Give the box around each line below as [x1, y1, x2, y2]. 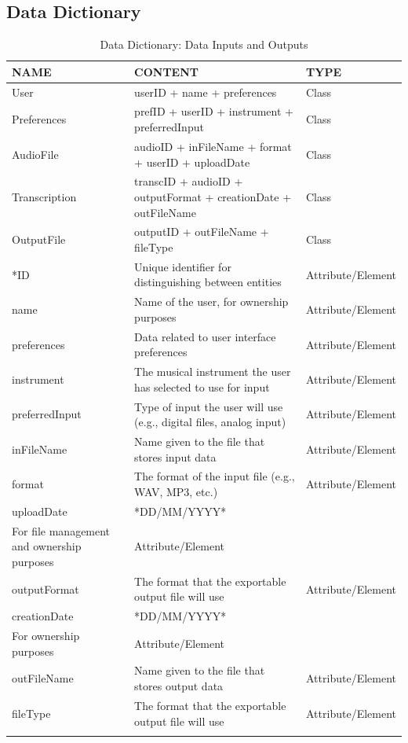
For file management [12, 522, 111, 539]
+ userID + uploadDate [134, 153, 250, 170]
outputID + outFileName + [134, 223, 269, 240]
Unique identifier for [134, 258, 231, 274]
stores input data [134, 448, 217, 465]
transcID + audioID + [134, 173, 243, 189]
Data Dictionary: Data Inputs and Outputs [100, 36, 308, 53]
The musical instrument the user [134, 363, 291, 380]
